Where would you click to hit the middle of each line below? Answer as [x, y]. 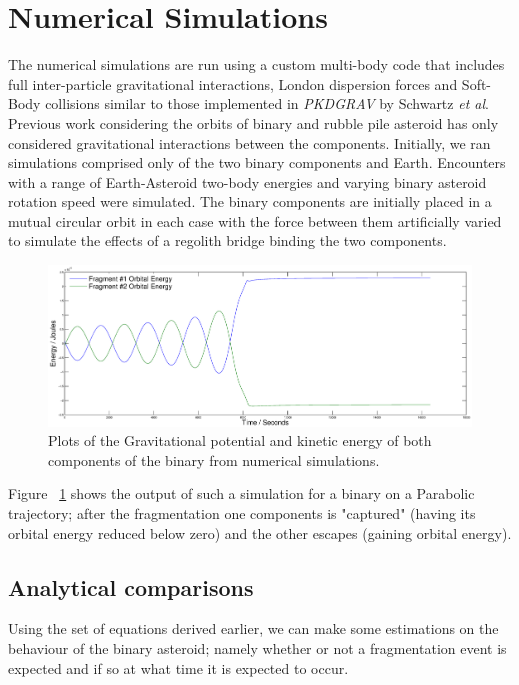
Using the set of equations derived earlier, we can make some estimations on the [253, 628]
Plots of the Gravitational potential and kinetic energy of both [240, 440]
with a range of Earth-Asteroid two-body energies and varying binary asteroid [247, 181]
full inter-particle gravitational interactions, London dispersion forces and [233, 83]
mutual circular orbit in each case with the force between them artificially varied [255, 220]
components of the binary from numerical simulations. [214, 459]
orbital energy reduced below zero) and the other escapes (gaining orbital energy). [260, 532]
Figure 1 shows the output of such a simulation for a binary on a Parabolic [241, 493]
